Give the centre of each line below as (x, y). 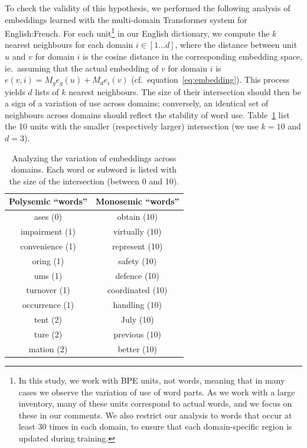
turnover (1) (48, 290)
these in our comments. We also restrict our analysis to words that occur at (155, 415)
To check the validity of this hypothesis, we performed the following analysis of (148, 8)
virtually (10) (137, 231)
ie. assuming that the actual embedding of (82, 68)
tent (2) (48, 319)
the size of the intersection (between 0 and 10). (94, 181)
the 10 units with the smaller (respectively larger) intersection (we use (132, 126)
